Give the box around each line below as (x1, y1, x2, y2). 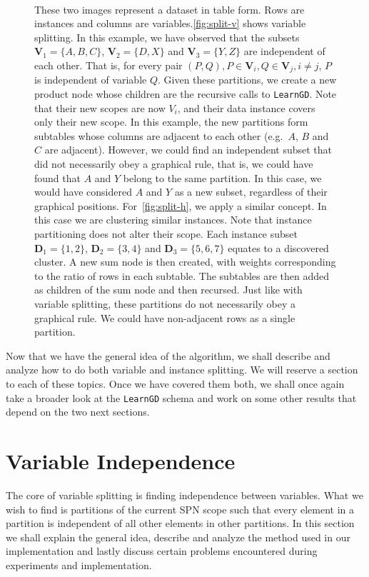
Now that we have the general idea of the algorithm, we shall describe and (6, 348, 330, 363)
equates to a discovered (228, 240, 329, 255)
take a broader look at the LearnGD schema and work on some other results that (6, 390, 357, 405)
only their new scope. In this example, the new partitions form (34, 114, 308, 129)
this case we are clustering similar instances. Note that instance (34, 212, 312, 227)
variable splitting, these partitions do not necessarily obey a (34, 296, 296, 311)
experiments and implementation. (6, 557, 152, 572)
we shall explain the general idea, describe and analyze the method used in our (6, 529, 350, 544)
